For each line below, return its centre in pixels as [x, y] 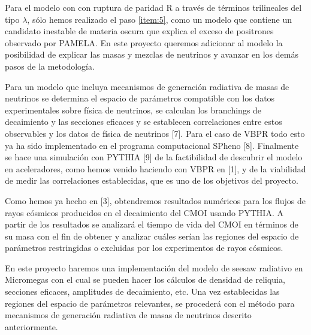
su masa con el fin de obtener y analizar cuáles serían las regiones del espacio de [152, 236]
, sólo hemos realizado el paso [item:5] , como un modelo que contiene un [160, 19]
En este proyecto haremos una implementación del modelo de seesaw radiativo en [154, 267]
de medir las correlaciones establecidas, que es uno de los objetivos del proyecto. [152, 180]
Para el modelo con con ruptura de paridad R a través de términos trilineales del [153, 7]
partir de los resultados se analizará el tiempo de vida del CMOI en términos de [152, 224]
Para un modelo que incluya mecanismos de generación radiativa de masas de [147, 86]
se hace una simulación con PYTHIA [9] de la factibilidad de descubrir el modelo [154, 157]
